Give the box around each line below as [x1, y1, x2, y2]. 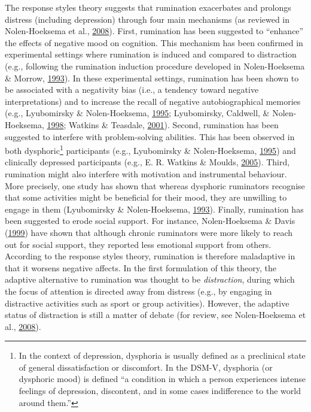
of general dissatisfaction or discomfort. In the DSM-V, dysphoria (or [19, 360, 273, 373]
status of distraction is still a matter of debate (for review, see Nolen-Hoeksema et [5, 308, 306, 321]
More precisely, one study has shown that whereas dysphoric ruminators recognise [5, 179, 305, 192]
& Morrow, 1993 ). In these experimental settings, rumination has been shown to [5, 71, 299, 84]
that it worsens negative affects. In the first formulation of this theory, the [5, 261, 276, 274]
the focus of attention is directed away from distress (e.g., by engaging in [5, 284, 272, 297]
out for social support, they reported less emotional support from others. [5, 238, 272, 250]
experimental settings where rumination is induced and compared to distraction [5, 48, 297, 60]
